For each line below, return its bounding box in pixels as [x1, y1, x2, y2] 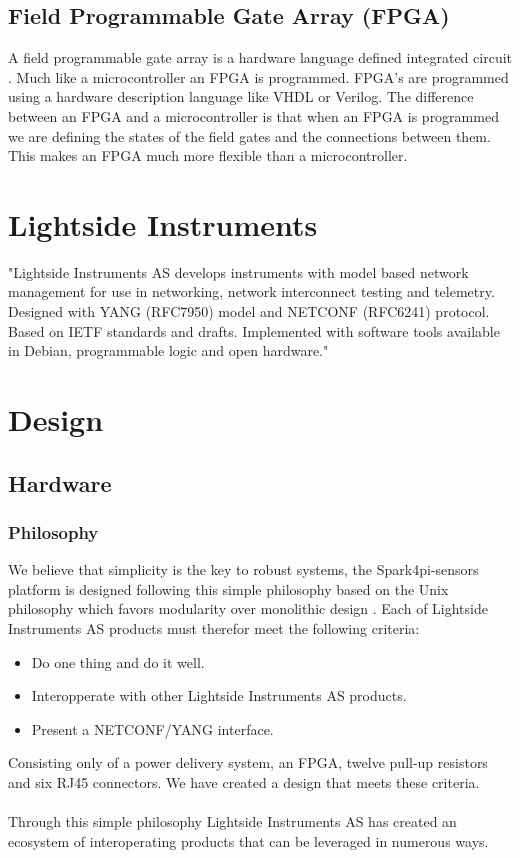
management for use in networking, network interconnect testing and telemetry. [8, 281, 495, 302]
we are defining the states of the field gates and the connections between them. [8, 125, 491, 146]
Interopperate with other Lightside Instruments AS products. [31, 685, 407, 706]
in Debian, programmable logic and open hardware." [8, 340, 329, 361]
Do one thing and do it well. [31, 651, 205, 672]
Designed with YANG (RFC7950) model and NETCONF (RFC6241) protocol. [8, 301, 490, 322]
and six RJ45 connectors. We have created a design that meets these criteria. [8, 771, 480, 792]
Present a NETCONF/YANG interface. [31, 718, 274, 739]
